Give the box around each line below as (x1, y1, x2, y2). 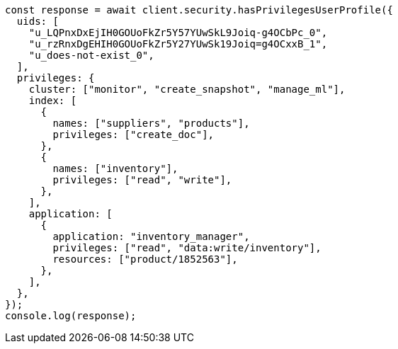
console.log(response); (5, 310, 137, 321)
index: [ (28, 95, 77, 106)
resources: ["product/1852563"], (52, 253, 238, 265)
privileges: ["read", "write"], (52, 174, 232, 185)
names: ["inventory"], (52, 163, 178, 174)
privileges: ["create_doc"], (52, 129, 215, 140)
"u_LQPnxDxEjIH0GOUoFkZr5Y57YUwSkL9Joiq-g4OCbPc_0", (28, 27, 328, 38)
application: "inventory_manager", (52, 231, 250, 242)
